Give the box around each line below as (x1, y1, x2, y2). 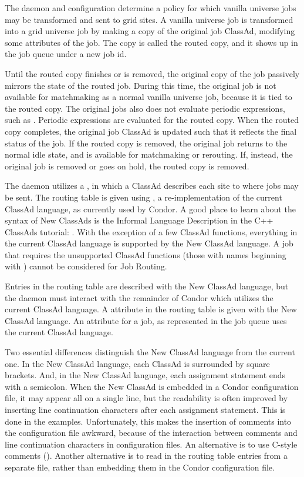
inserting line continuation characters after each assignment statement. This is (5, 403, 286, 415)
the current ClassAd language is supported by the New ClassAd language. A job (5, 237, 293, 249)
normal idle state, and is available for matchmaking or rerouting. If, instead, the (5, 148, 293, 161)
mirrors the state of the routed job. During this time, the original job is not (5, 79, 276, 91)
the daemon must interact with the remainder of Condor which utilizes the (5, 291, 273, 303)
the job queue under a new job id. (5, 48, 127, 60)
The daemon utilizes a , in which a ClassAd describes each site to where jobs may (5, 179, 299, 192)
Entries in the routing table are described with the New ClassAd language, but (5, 280, 289, 292)
